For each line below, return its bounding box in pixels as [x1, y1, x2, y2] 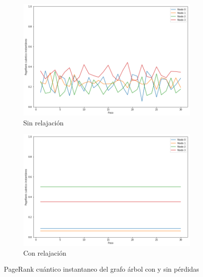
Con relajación [23, 247, 66, 258]
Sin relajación [23, 117, 64, 127]
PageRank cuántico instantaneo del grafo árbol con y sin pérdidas [4, 264, 199, 274]
